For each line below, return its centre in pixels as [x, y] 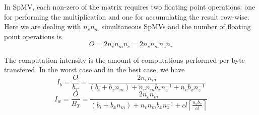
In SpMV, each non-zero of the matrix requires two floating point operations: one [130, 7]
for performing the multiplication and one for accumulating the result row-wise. [127, 16]
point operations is [33, 36]
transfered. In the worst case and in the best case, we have [94, 70]
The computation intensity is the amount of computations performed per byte [124, 60]
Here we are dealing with [43, 26]
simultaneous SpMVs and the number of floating [176, 26]
